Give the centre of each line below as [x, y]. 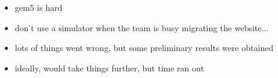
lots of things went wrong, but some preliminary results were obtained [144, 48]
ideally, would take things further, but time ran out [110, 67]
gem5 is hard [39, 7]
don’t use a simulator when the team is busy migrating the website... [142, 27]
